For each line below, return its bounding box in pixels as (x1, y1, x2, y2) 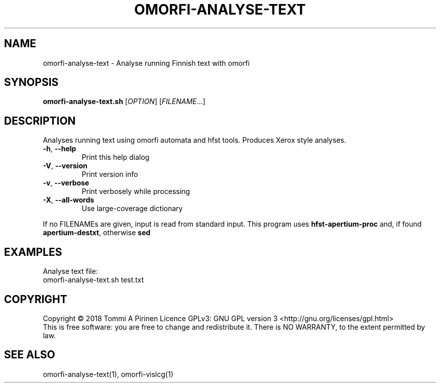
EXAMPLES (4, 245, 62, 258)
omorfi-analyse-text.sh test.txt (43, 275, 144, 284)
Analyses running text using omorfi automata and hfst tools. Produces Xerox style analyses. (43, 136, 347, 145)
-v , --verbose (43, 178, 89, 187)
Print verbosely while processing (81, 187, 190, 196)
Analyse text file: (43, 267, 98, 276)
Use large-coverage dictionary (81, 204, 183, 213)
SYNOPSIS (4, 76, 59, 89)
